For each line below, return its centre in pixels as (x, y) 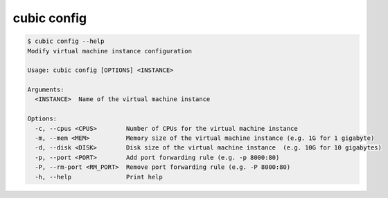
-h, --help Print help (99, 177)
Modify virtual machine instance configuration (109, 51)
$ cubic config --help (66, 41)
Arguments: (46, 90)
